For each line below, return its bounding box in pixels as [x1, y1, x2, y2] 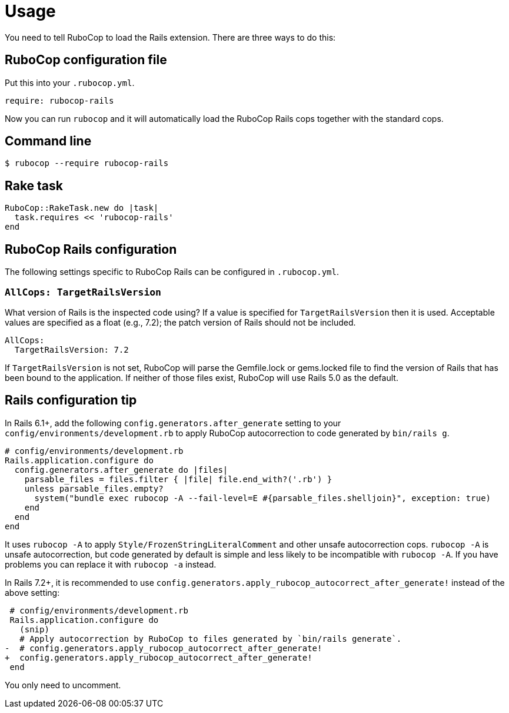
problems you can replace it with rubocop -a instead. [5, 559, 217, 569]
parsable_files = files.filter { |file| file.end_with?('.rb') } [24, 474, 332, 484]
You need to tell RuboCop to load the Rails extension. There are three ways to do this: [5, 32, 336, 42]
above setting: [5, 587, 60, 598]
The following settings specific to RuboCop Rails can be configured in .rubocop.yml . [5, 267, 340, 277]
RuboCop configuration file [5, 52, 167, 68]
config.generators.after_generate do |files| [14, 465, 228, 475]
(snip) [19, 624, 49, 634]
